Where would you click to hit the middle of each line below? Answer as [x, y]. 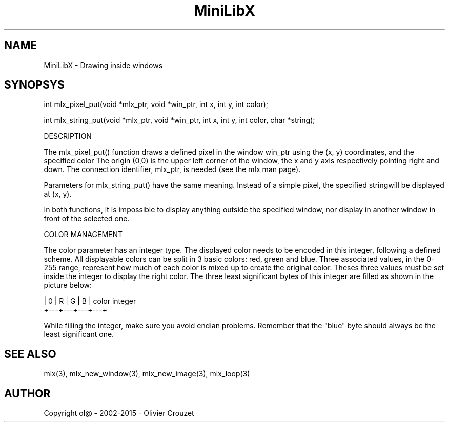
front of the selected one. [87, 219]
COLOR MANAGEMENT [83, 235]
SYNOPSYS [34, 85]
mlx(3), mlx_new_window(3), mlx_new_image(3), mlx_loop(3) [147, 374]
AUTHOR [27, 393]
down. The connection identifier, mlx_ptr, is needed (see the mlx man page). [172, 169]
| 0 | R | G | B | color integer [90, 301]
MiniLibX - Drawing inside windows [103, 65]
